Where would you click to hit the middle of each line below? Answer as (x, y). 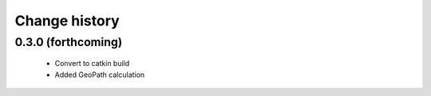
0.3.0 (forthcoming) (69, 42)
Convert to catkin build (92, 63)
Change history (67, 21)
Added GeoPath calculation (100, 75)
